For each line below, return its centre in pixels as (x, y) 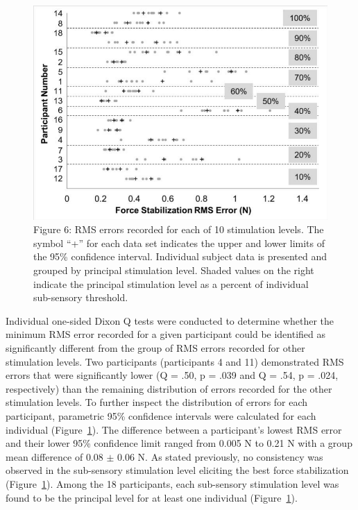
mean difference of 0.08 (54, 456)
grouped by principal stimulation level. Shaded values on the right (174, 270)
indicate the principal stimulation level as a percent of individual (171, 283)
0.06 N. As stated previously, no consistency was (220, 456)
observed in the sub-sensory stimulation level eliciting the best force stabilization (177, 470)
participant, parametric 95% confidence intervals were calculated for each (161, 415)
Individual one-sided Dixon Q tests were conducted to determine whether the (170, 320)
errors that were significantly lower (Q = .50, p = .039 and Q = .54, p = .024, (172, 375)
